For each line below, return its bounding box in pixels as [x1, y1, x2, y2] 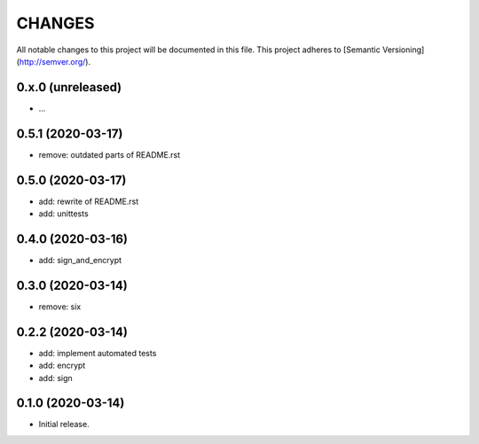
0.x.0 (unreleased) [16, 80, 122, 95]
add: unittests [38, 208, 89, 219]
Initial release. [38, 419, 90, 430]
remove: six [38, 301, 82, 312]
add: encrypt [38, 360, 86, 371]
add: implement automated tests [38, 347, 157, 358]
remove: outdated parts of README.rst [38, 149, 181, 160]
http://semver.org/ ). [19, 56, 91, 66]
